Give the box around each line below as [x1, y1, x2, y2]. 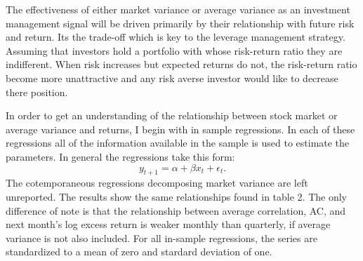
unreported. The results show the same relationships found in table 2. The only [6, 189, 347, 203]
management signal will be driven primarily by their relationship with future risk [6, 15, 355, 30]
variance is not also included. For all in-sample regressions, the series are [6, 230, 317, 245]
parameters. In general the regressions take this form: [6, 149, 235, 163]
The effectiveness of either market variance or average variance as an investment [6, 2, 350, 16]
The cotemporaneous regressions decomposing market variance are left [6, 175, 308, 190]
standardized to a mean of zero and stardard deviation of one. [6, 244, 272, 259]
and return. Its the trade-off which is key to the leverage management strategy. [6, 29, 345, 44]
